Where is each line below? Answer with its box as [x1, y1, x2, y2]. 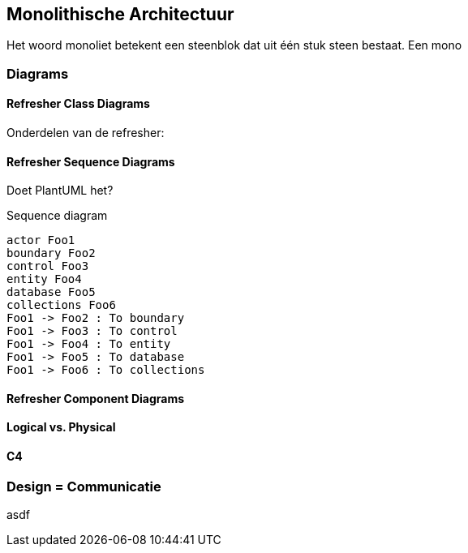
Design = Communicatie [6, 478, 161, 495]
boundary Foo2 [6, 246, 96, 260]
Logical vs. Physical [6, 420, 116, 435]
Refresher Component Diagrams [6, 391, 185, 405]
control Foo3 [6, 259, 89, 273]
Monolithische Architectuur [6, 4, 234, 24]
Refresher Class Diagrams [6, 96, 150, 111]
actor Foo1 [6, 234, 75, 247]
